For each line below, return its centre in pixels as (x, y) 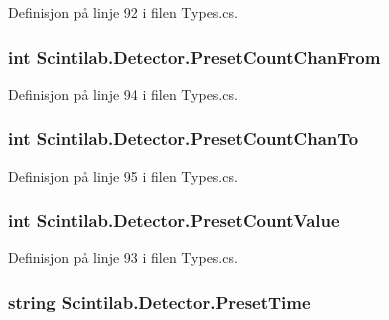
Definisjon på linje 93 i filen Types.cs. (123, 257)
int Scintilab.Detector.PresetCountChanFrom (194, 56)
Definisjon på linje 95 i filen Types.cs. (123, 175)
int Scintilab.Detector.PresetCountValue (174, 220)
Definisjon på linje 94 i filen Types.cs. (123, 93)
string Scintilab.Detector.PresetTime (159, 301)
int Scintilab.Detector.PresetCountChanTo (183, 138)
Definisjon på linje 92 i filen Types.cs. (123, 12)
